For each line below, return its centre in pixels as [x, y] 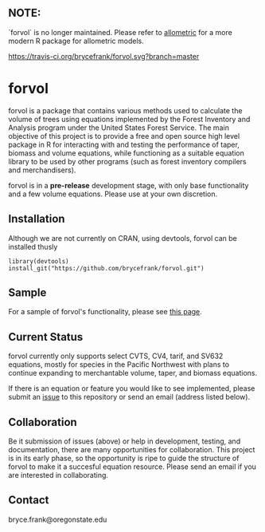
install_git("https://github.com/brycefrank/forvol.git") [106, 268]
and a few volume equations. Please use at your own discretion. [113, 194]
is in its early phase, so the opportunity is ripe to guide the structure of [124, 458]
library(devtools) [39, 261]
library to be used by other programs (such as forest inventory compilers [127, 161]
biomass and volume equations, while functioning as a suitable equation [127, 153]
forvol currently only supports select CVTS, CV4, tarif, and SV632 [116, 356]
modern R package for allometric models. [76, 41]
